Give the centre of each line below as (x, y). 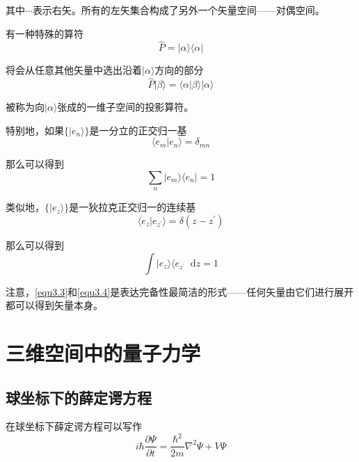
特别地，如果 (35, 130)
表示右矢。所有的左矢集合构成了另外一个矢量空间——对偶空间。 (178, 10)
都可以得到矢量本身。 (54, 305)
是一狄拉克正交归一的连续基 (133, 207)
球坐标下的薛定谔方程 (79, 397)
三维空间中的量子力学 (103, 352)
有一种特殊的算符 (45, 33)
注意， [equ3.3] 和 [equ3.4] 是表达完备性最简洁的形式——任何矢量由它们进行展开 (180, 291)
